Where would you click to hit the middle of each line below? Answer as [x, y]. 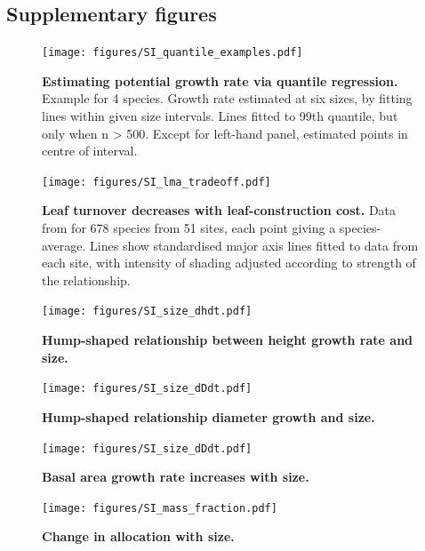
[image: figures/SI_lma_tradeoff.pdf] [156, 182]
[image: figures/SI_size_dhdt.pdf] [147, 311]
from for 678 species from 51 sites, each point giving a [189, 228]
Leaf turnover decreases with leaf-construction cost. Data [219, 210]
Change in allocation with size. [138, 536]
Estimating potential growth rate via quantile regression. [220, 80]
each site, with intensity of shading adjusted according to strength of [229, 263]
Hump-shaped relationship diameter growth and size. [208, 416]
